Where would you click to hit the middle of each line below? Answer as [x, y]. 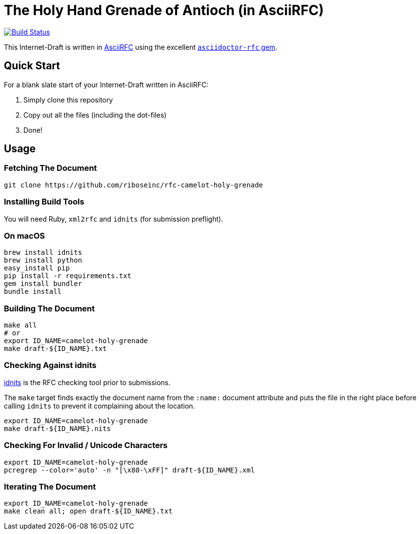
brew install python [43, 260]
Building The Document [50, 308]
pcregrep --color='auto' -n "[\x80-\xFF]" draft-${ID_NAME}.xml [130, 470]
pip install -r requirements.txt [68, 276]
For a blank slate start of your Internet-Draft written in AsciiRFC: [106, 84]
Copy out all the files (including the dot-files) [95, 115]
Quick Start [32, 66]
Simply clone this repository [68, 100]
